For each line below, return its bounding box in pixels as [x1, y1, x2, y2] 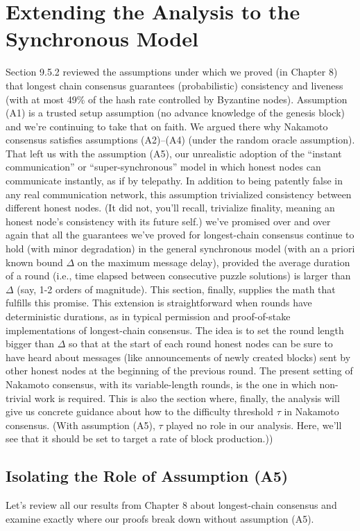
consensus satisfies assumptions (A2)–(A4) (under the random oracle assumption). [6, 132, 355, 147]
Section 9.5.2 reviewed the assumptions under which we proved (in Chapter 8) [6, 64, 338, 79]
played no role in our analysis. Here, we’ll [166, 417, 342, 432]
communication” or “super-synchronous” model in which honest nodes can [6, 159, 321, 174]
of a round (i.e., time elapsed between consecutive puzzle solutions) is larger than [6, 268, 351, 283]
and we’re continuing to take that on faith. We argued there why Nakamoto [6, 119, 328, 133]
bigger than [6, 336, 55, 351]
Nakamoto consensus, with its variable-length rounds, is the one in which [6, 376, 316, 391]
